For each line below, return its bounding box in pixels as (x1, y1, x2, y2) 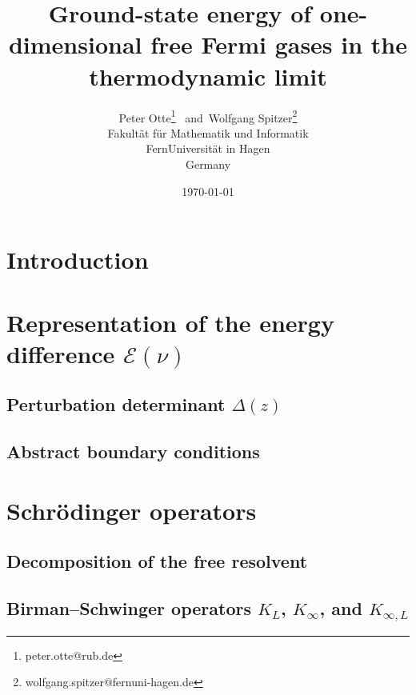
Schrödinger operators (6, 493, 257, 526)
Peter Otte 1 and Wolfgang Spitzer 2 (118, 106, 298, 126)
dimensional (8, 28, 142, 61)
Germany (185, 155, 231, 172)
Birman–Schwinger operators (6, 595, 251, 620)
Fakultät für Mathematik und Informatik (107, 124, 309, 141)
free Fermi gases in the (150, 28, 408, 61)
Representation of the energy (6, 306, 334, 338)
